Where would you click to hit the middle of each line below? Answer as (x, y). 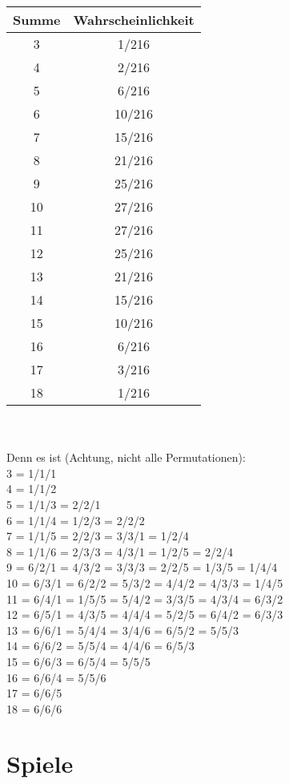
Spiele (40, 764)
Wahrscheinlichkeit (134, 20)
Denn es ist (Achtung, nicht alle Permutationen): (126, 457)
